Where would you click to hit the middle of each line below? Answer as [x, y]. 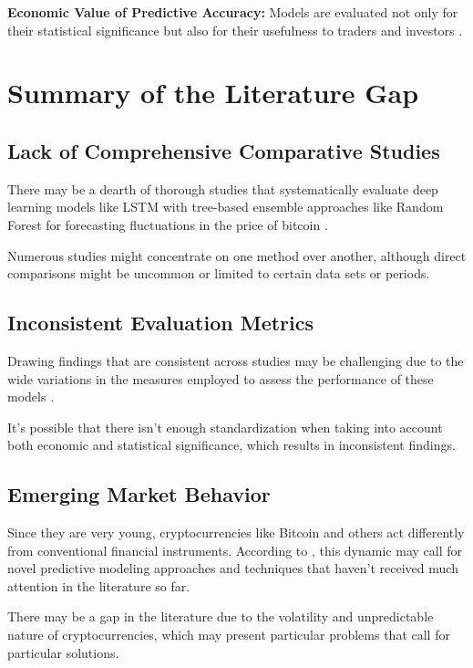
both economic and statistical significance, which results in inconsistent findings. [231, 445]
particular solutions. [63, 652]
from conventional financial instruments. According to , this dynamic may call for [235, 550]
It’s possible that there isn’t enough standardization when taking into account [225, 427]
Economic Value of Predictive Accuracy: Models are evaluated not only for [233, 12]
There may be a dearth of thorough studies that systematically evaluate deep [223, 188]
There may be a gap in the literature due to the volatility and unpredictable [221, 616]
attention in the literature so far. [99, 585]
